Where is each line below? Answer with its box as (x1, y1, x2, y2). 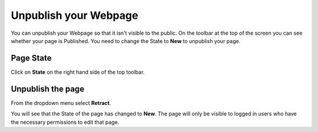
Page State (11, 53, 52, 63)
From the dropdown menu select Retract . (11, 99, 111, 106)
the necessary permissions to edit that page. (11, 118, 120, 126)
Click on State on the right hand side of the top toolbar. (11, 68, 145, 75)
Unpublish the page (11, 84, 85, 94)
